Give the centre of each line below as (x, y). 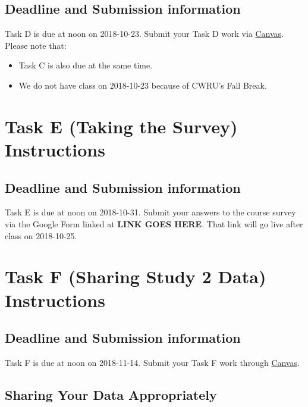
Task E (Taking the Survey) (121, 126)
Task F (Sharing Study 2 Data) (136, 276)
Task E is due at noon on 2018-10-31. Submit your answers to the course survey (150, 212)
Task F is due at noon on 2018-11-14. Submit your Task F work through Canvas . (152, 362)
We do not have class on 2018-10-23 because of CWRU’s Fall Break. (143, 85)
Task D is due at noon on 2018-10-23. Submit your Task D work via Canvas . (144, 34)
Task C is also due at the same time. (86, 65)
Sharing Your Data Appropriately (111, 394)
